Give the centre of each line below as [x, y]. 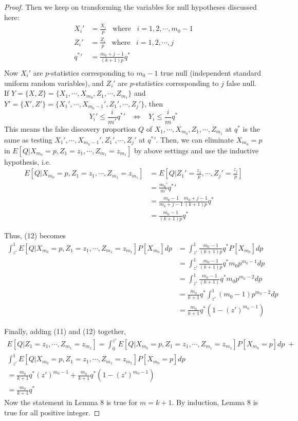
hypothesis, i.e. [27, 161]
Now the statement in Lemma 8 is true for [71, 402]
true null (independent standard [211, 72]
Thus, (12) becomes [35, 235]
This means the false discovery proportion [70, 128]
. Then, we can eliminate [195, 139]
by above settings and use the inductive [197, 150]
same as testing [28, 139]
